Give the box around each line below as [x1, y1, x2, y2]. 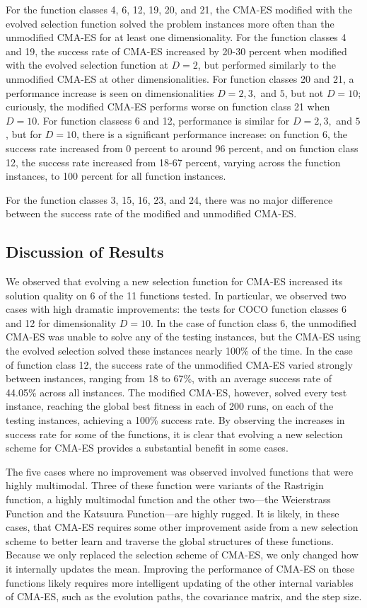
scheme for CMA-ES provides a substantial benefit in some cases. [6, 440, 289, 455]
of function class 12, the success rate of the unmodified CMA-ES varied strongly [6, 357, 353, 372]
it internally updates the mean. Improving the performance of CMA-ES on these [6, 561, 355, 575]
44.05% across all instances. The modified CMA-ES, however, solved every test [6, 384, 347, 399]
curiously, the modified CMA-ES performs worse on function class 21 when [6, 99, 330, 114]
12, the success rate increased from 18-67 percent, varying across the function [6, 154, 341, 169]
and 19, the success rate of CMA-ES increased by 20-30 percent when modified [6, 43, 347, 58]
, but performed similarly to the [197, 57, 336, 72]
